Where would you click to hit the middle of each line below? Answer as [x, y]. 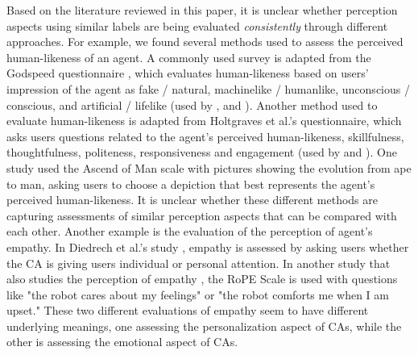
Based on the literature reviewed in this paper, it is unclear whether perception [202, 10]
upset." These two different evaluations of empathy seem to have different [188, 310]
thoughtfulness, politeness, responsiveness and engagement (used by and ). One [202, 152]
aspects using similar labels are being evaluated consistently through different [197, 25]
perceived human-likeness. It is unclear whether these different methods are [192, 200]
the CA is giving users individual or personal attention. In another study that [199, 263]
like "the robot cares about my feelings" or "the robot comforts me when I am [198, 294]
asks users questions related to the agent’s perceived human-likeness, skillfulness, [205, 136]
